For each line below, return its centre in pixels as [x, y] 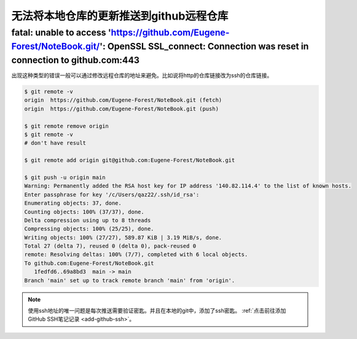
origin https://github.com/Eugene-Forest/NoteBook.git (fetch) [123, 100]
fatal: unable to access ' [61, 32]
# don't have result [55, 143]
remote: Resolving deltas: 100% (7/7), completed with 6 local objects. [136, 255]
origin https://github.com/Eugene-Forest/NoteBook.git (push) [122, 109]
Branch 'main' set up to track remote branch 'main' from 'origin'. [130, 280]
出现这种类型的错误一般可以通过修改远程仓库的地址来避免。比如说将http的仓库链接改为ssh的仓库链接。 [142, 75]
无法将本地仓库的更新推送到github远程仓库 [120, 16]
